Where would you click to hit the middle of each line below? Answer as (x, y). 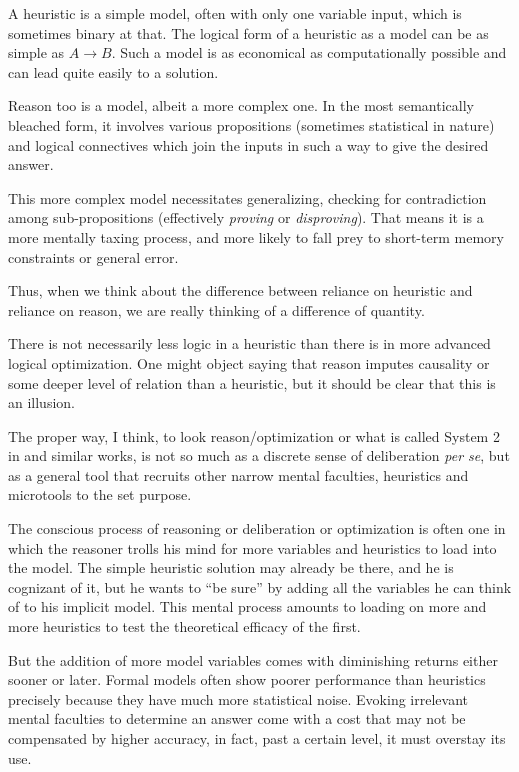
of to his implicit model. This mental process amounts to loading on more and (247, 606)
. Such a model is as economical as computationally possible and (309, 52)
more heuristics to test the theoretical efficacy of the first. (184, 626)
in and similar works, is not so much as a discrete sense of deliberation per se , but (259, 455)
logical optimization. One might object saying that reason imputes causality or (249, 362)
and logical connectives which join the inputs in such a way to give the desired (248, 144)
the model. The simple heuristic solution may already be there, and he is (231, 567)
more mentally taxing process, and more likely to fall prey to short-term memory (256, 236)
